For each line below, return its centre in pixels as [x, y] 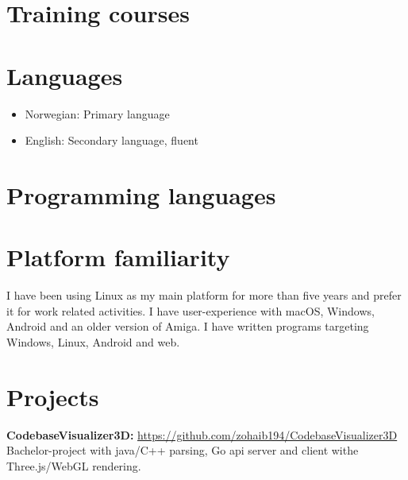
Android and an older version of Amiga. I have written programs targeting [188, 326]
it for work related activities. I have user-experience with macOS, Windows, [191, 310]
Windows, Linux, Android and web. [93, 341]
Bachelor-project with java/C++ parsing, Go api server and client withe [183, 450]
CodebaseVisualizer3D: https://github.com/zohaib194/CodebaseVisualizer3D [202, 434]
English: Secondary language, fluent [112, 140]
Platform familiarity [118, 257]
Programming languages [141, 194]
